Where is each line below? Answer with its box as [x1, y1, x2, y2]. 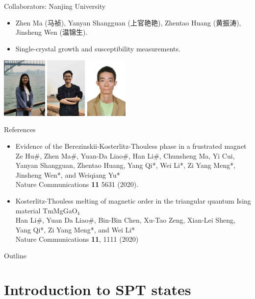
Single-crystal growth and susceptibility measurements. [15, 43, 180, 53]
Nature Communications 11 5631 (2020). [15, 179, 139, 189]
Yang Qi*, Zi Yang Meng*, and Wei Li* [15, 224, 135, 234]
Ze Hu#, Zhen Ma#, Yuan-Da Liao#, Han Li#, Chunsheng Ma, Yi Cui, [15, 150, 235, 161]
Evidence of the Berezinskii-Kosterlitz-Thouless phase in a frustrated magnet [15, 140, 247, 151]
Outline [4, 250, 26, 260]
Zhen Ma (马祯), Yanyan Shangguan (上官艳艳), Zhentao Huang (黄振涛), [15, 17, 241, 27]
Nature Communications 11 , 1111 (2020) [15, 234, 139, 244]
